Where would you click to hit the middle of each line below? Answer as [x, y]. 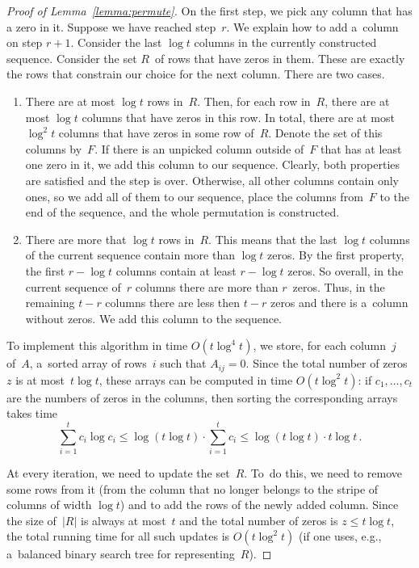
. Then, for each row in [254, 101]
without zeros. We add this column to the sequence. [153, 318]
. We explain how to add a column [312, 26]
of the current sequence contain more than [130, 255]
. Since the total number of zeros [327, 363]
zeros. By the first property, [336, 255]
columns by [54, 148]
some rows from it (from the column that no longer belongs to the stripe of [193, 488]
